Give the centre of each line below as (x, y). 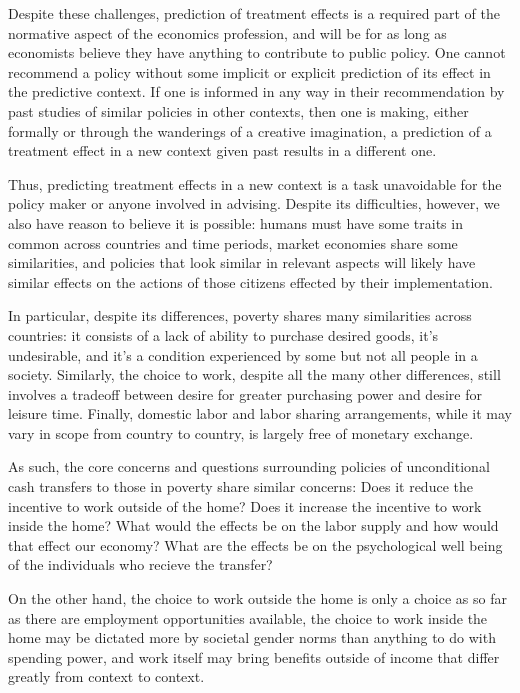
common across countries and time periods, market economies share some (233, 242)
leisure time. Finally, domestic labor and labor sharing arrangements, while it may (260, 413)
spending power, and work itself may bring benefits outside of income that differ (254, 656)
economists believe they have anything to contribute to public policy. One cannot (257, 52)
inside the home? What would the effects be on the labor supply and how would (253, 525)
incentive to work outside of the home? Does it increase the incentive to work (245, 505)
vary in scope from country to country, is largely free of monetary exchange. (241, 432)
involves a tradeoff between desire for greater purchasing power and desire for (245, 393)
